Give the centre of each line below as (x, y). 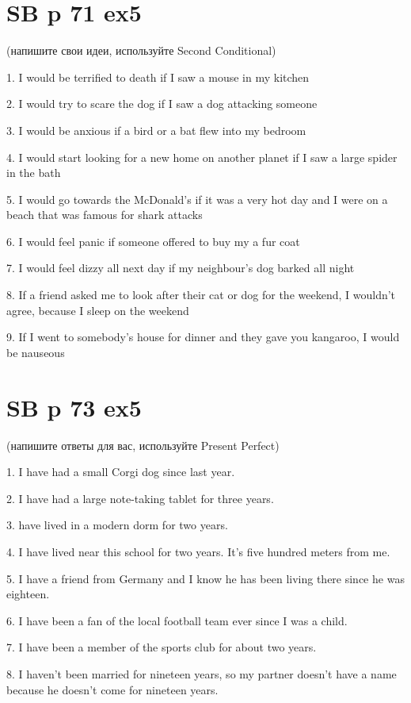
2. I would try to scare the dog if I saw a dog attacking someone (162, 104)
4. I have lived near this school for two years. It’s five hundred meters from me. (198, 551)
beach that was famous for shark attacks (105, 215)
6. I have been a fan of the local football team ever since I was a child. (177, 620)
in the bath (34, 173)
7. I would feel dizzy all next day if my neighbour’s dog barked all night (181, 268)
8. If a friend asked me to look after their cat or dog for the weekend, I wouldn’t (201, 295)
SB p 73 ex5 (74, 407)
